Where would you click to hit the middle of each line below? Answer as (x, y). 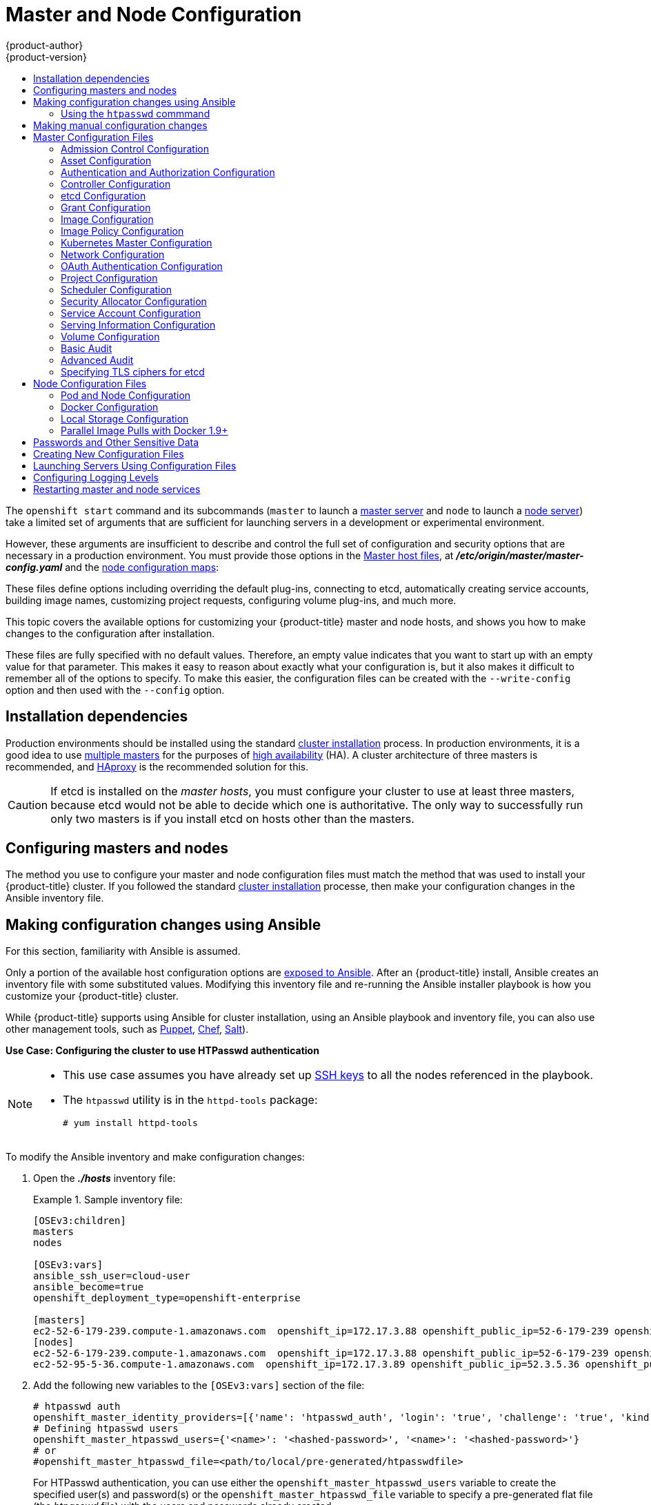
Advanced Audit (97, 360)
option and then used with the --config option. (115, 690)
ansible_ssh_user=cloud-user (112, 1276)
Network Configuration (113, 254)
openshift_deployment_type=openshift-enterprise (167, 1298)
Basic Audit (87, 348)
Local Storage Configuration (125, 418)
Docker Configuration (110, 407)
